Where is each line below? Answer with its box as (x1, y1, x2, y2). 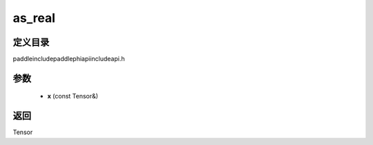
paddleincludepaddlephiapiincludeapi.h (12, 55, 125, 63)
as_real (12, 10, 55, 25)
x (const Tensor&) (47, 92, 99, 100)
